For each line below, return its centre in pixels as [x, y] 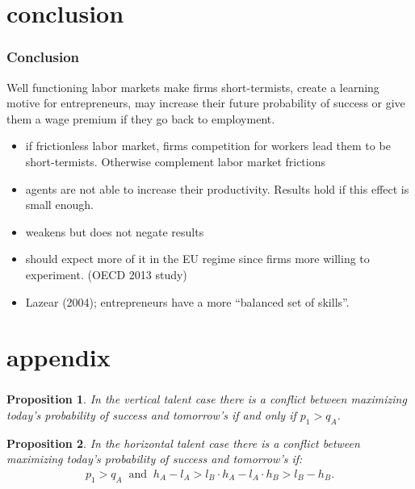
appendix [59, 357]
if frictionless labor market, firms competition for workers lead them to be [208, 146]
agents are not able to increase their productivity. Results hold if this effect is [217, 188]
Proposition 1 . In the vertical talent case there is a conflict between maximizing [207, 399]
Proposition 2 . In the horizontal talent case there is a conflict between [183, 443]
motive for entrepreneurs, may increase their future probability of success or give [206, 103]
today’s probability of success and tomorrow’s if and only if [151, 415]
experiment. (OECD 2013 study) [106, 274]
